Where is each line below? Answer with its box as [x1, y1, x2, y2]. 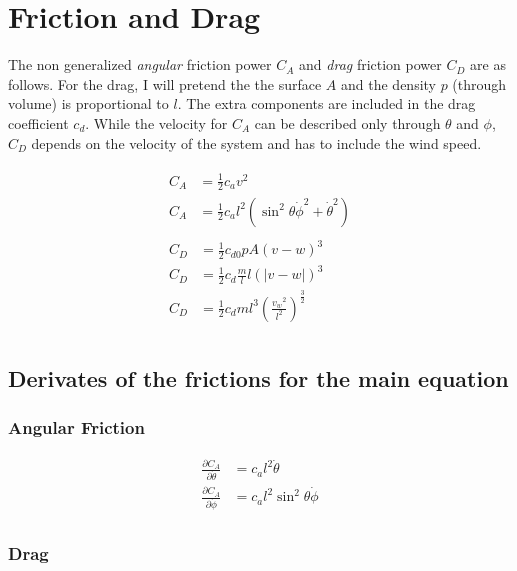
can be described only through [254, 112, 441, 133]
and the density [341, 73, 436, 94]
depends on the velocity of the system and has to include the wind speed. [31, 132, 482, 153]
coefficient [8, 112, 69, 133]
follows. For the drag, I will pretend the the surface [8, 73, 322, 94]
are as [470, 54, 506, 75]
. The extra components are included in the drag [177, 93, 476, 114]
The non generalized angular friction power [8, 54, 272, 75]
